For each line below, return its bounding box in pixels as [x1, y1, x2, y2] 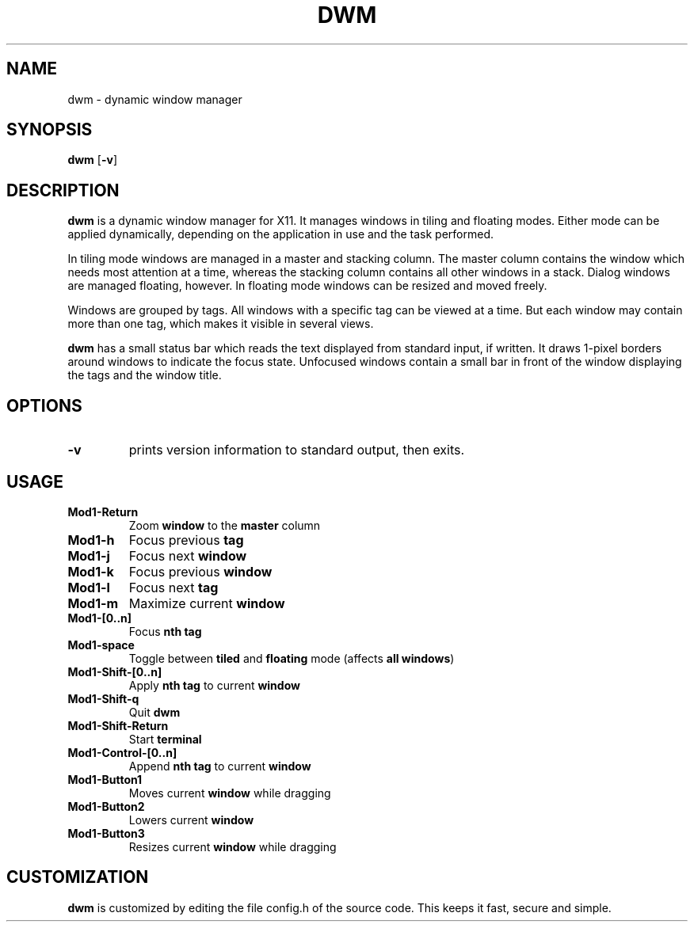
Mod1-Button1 [67, 772, 143, 786]
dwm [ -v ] [67, 153, 118, 167]
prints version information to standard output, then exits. [128, 442, 465, 458]
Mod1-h [67, 531, 115, 548]
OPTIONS [6, 395, 82, 416]
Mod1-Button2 [67, 799, 145, 813]
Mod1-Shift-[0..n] [67, 664, 162, 679]
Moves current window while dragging [128, 785, 331, 800]
